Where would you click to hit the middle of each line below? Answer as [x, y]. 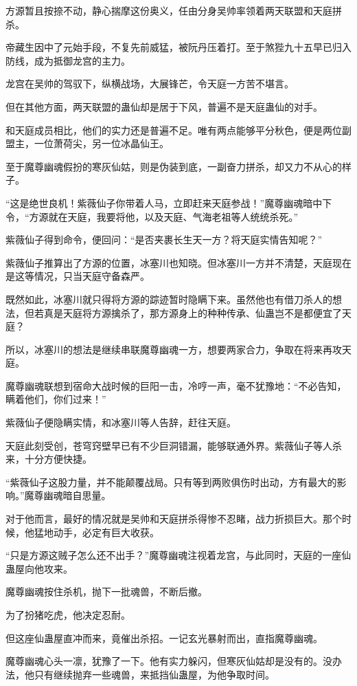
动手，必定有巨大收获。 [106, 532]
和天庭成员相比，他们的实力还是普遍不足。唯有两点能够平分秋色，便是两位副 [178, 130]
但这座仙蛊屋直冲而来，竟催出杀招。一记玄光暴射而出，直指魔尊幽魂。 [164, 638]
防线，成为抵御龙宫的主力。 [68, 60]
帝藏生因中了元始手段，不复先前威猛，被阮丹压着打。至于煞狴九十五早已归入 [178, 47]
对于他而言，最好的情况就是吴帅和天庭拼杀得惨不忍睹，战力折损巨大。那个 [174, 519]
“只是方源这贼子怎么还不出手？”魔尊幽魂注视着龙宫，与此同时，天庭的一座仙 [178, 555]
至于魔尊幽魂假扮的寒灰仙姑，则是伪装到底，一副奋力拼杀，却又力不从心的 [174, 166]
